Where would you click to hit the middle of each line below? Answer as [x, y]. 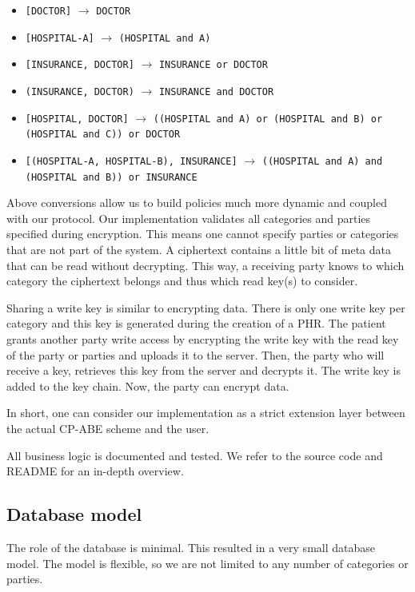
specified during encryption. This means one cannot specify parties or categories [203, 234]
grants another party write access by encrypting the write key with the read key [203, 339]
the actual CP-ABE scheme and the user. [108, 428]
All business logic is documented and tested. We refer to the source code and [195, 455]
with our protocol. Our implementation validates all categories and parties [189, 218]
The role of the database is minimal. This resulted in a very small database [191, 547]
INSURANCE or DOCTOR [213, 65]
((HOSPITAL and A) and [322, 161]
